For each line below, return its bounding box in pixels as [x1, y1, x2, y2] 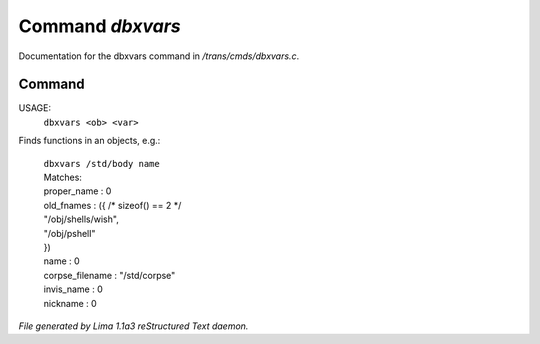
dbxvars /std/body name [43, 158, 160, 169]
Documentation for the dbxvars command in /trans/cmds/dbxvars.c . [18, 50, 300, 62]
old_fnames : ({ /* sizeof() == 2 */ [43, 199, 182, 211]
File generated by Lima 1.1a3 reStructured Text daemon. [18, 320, 249, 332]
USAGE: [18, 102, 52, 114]
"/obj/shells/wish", [43, 213, 119, 225]
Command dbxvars [18, 15, 181, 37]
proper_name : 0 [43, 185, 112, 197]
